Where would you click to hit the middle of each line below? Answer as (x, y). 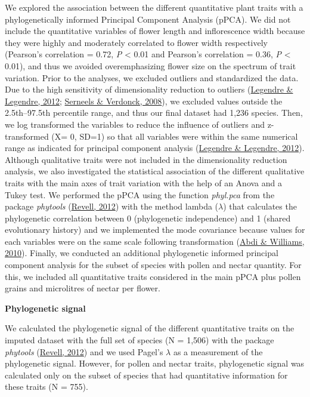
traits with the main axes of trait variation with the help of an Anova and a (144, 182)
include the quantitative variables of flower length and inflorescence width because (155, 31)
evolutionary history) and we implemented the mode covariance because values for (155, 230)
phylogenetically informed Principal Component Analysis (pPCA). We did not (148, 19)
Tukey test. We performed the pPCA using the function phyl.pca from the (140, 194)
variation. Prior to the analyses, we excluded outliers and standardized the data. (152, 77)
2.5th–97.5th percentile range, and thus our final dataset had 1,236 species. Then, (154, 113)
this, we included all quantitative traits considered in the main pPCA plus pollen (153, 276)
